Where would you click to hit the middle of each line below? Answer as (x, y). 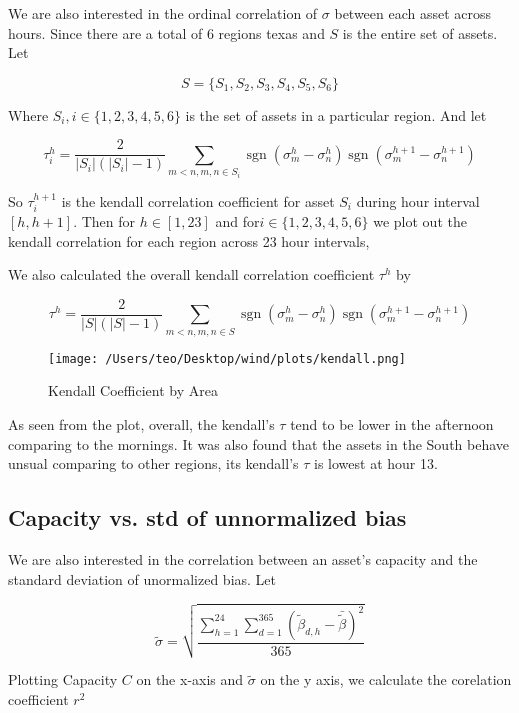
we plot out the (420, 221)
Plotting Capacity (63, 679)
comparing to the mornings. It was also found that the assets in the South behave (259, 443)
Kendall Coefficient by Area (133, 390)
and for (237, 221)
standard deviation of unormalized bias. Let (142, 578)
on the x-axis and (190, 679)
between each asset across (413, 13)
